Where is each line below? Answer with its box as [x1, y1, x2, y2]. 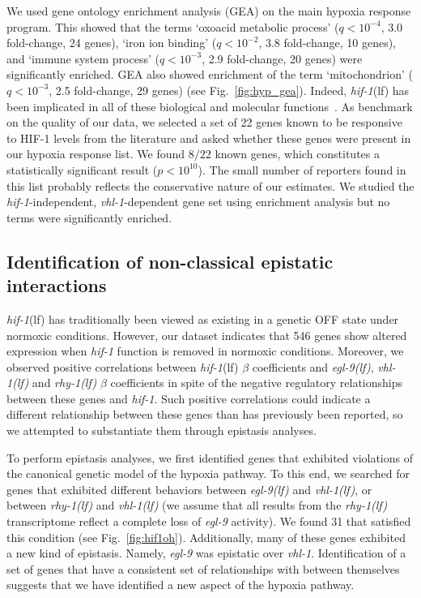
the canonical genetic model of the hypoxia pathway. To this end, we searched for [6, 465, 410, 482]
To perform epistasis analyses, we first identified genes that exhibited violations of [6, 449, 414, 466]
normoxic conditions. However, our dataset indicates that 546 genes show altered [6, 326, 407, 343]
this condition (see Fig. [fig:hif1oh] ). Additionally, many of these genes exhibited [6, 528, 406, 545]
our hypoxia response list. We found [6, 145, 185, 162]
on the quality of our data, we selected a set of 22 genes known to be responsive [6, 114, 402, 131]
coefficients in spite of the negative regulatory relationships [110, 374, 403, 391]
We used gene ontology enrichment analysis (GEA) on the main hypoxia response [6, 2, 411, 19]
